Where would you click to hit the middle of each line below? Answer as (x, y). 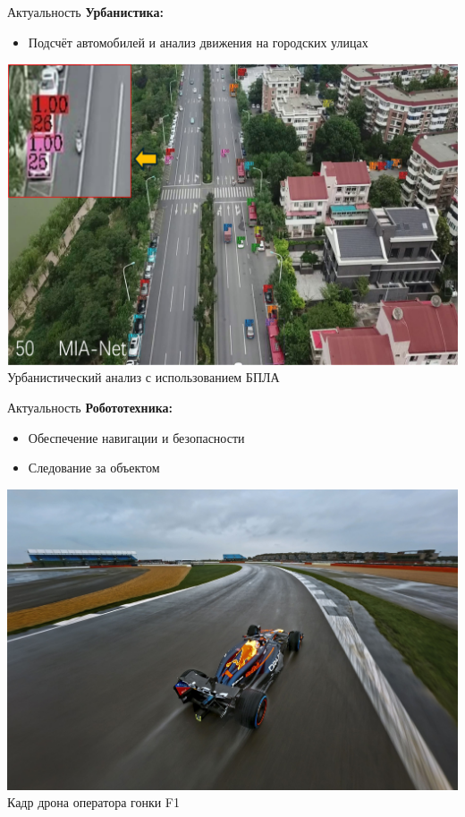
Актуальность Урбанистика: (85, 12)
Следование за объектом (94, 468)
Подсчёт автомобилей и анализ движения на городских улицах (198, 42)
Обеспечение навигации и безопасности (136, 437)
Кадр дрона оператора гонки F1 (93, 802)
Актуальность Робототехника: (90, 408)
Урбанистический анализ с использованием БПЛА (144, 377)
